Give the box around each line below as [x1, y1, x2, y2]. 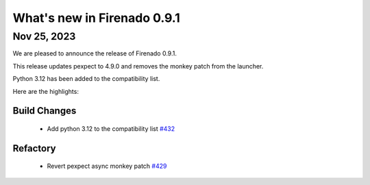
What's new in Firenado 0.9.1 [12, 10, 181, 25]
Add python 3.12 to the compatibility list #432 [47, 124, 175, 133]
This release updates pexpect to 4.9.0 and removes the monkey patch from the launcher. [12, 62, 264, 70]
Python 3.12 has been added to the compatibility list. [12, 75, 160, 83]
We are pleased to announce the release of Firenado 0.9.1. [12, 49, 177, 58]
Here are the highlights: [12, 87, 79, 95]
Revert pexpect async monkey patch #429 [47, 162, 167, 171]
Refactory [12, 143, 56, 154]
